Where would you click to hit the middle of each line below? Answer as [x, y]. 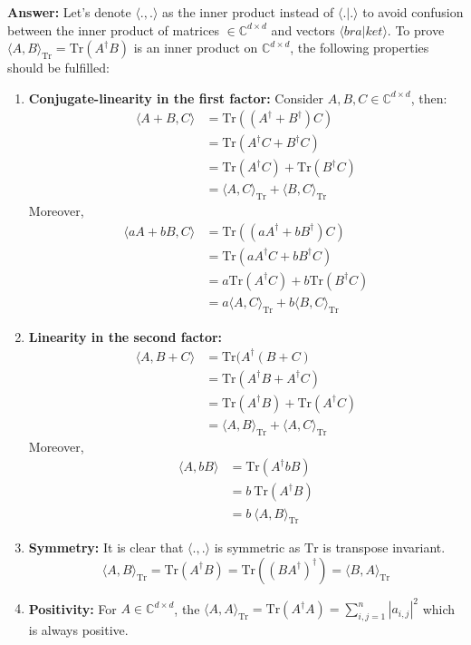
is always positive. [78, 630]
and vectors [303, 29]
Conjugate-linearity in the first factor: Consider [176, 98]
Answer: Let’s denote [69, 12]
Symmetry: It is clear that [106, 547]
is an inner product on [196, 48]
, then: [429, 98]
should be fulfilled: [58, 68]
